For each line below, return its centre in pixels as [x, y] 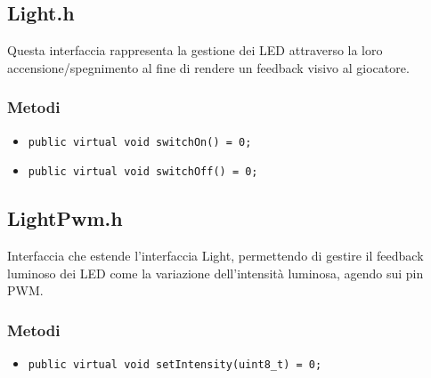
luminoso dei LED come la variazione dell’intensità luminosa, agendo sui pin [215, 273]
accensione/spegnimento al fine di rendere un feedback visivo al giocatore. [208, 67]
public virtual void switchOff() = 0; [143, 172]
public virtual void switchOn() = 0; [140, 142]
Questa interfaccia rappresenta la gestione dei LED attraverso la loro [195, 50]
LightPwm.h [65, 218]
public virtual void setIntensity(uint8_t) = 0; [175, 365]
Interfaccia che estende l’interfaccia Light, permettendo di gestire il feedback [215, 256]
